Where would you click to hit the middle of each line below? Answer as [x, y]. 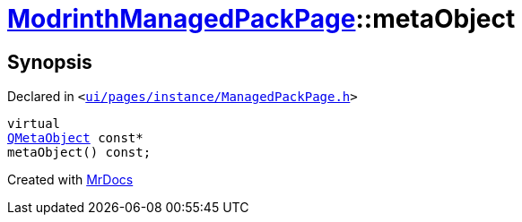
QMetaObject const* [75, 138]
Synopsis [50, 62]
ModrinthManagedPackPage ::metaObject [261, 19]
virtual [34, 124]
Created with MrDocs [70, 180]
